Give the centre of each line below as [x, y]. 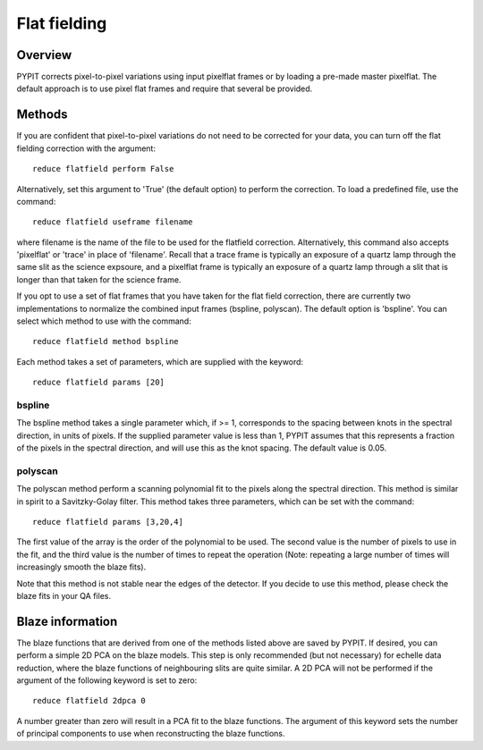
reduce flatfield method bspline [106, 341]
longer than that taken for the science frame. [99, 279]
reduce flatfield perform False [103, 169]
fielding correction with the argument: [86, 148]
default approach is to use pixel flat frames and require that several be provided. [165, 88]
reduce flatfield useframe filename [113, 222]
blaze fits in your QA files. [64, 596]
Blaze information [67, 621]
